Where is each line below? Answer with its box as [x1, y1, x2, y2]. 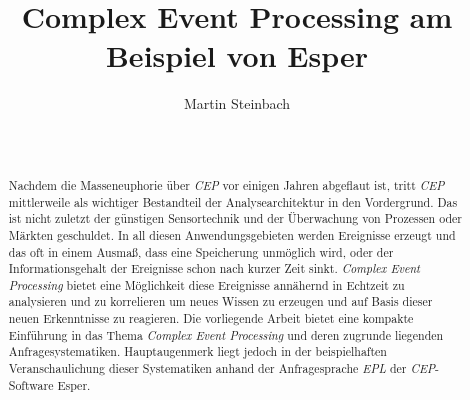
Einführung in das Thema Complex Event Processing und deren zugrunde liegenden [8, 326, 444, 343]
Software [8, 376, 54, 393]
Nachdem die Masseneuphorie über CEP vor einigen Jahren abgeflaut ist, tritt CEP [8, 176, 445, 193]
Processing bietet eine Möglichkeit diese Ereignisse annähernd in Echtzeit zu [8, 276, 405, 293]
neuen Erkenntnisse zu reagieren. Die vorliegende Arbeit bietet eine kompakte [8, 310, 414, 327]
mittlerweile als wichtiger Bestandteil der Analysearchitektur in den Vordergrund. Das [8, 193, 458, 210]
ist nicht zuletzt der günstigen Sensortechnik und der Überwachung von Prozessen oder [8, 210, 462, 227]
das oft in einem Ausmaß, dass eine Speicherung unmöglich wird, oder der [8, 243, 394, 260]
